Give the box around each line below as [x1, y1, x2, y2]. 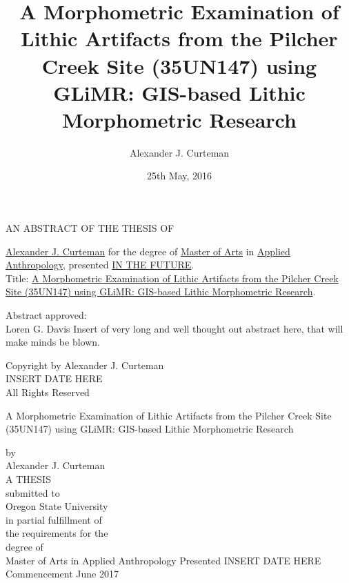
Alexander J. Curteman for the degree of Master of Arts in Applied [6, 244, 290, 258]
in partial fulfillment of [6, 512, 102, 526]
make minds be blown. [6, 335, 100, 349]
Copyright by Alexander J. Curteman [6, 357, 164, 372]
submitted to [6, 485, 60, 500]
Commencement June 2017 [6, 566, 119, 581]
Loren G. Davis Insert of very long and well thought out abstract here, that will [6, 321, 343, 335]
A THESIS [6, 471, 51, 486]
